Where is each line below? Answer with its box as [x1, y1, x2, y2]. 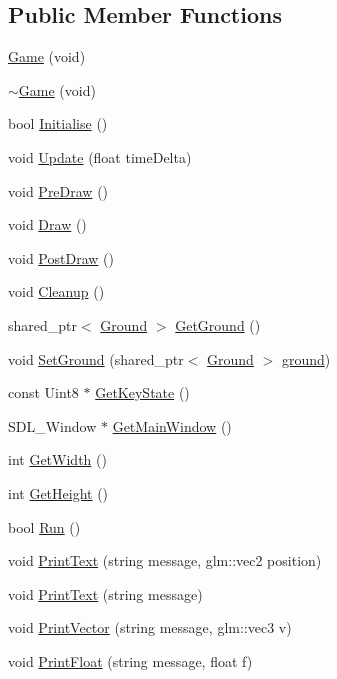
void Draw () [8, 214, 87, 235]
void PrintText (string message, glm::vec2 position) [8, 550, 322, 571]
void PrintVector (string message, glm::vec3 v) [8, 617, 292, 638]
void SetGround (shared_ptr [8, 348, 184, 369]
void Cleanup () [8, 281, 105, 302]
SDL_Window [8, 415, 97, 436]
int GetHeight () [8, 482, 109, 503]
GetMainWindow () [112, 415, 232, 436]
